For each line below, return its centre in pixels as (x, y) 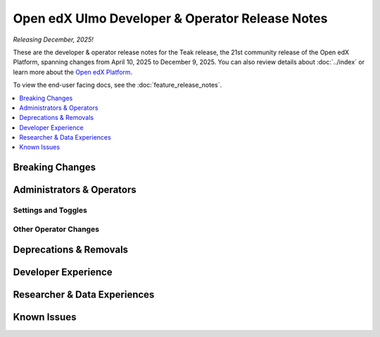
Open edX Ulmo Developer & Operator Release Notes (170, 18)
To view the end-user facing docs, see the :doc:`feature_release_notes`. (117, 85)
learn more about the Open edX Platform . (73, 72)
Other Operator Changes (56, 229)
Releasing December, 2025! (53, 39)
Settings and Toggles (50, 210)
